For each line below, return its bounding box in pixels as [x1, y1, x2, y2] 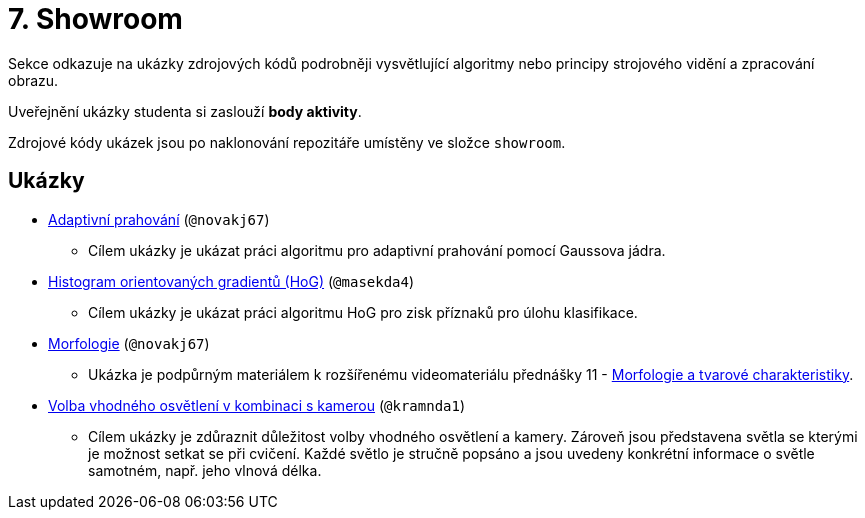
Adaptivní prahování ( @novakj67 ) [48, 210, 270, 228]
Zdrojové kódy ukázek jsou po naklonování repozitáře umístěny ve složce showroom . [8, 133, 566, 151]
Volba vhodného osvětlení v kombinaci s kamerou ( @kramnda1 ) [48, 396, 466, 414]
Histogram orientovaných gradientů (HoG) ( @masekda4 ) [48, 272, 415, 290]
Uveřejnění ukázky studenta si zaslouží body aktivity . [8, 102, 362, 120]
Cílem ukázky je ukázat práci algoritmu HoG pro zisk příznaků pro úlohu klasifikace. [88, 303, 638, 321]
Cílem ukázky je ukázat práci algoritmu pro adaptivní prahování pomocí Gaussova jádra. [88, 241, 666, 259]
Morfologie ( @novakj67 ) [48, 334, 210, 352]
